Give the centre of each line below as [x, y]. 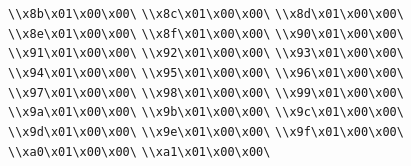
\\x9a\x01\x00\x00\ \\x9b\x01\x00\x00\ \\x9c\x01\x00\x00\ [206, 112]
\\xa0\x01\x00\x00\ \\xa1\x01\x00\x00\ [139, 151]
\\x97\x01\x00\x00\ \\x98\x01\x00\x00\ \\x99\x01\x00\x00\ [206, 92]
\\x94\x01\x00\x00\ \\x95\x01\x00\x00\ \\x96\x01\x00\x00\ [206, 72]
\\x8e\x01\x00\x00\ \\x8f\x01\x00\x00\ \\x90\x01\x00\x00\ [206, 33]
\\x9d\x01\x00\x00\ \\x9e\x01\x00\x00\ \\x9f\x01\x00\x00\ [206, 131]
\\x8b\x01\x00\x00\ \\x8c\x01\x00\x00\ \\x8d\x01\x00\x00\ [206, 14]
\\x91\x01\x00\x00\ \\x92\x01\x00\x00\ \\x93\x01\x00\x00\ [206, 53]
